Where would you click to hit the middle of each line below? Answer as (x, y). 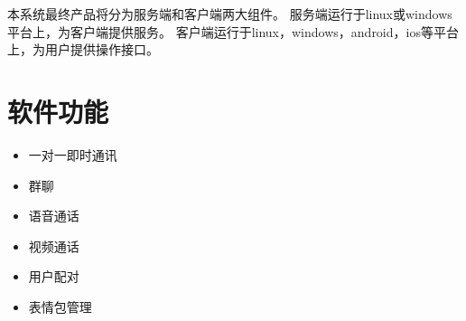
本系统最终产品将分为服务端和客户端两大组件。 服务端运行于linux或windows (230, 14)
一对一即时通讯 (73, 154)
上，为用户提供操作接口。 (83, 49)
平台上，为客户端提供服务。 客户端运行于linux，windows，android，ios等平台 (233, 31)
